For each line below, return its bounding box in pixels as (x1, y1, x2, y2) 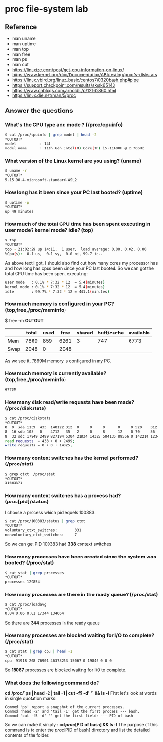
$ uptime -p (5, 200, 29, 205)
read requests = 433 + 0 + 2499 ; (5, 438, 75, 444)
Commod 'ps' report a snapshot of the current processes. (5, 705, 125, 710)
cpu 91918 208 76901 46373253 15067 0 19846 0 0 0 (5, 658, 112, 663)
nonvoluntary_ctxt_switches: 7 (5, 532, 77, 538)
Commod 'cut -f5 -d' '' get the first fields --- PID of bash (5, 713, 133, 719)
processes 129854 (5, 579, 40, 585)
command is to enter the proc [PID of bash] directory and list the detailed (5, 727, 150, 733)
